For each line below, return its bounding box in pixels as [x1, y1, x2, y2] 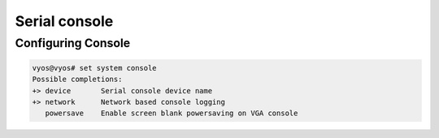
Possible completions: [32, 75, 123, 84]
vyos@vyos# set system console [32, 63, 158, 72]
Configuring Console [15, 36, 131, 50]
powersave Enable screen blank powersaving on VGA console [45, 109, 298, 118]
